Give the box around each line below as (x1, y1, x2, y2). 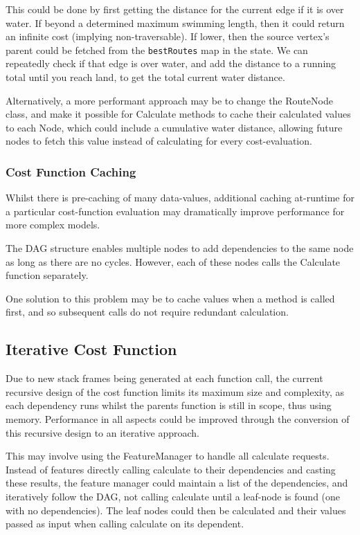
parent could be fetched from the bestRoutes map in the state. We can (6, 42, 308, 57)
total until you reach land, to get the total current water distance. (6, 70, 285, 84)
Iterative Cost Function (6, 338, 177, 360)
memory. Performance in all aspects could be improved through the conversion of (6, 411, 350, 426)
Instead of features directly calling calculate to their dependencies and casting (6, 462, 336, 476)
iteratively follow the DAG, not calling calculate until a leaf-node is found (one (6, 489, 341, 503)
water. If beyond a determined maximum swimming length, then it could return (6, 15, 345, 30)
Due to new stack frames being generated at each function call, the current (6, 371, 323, 386)
